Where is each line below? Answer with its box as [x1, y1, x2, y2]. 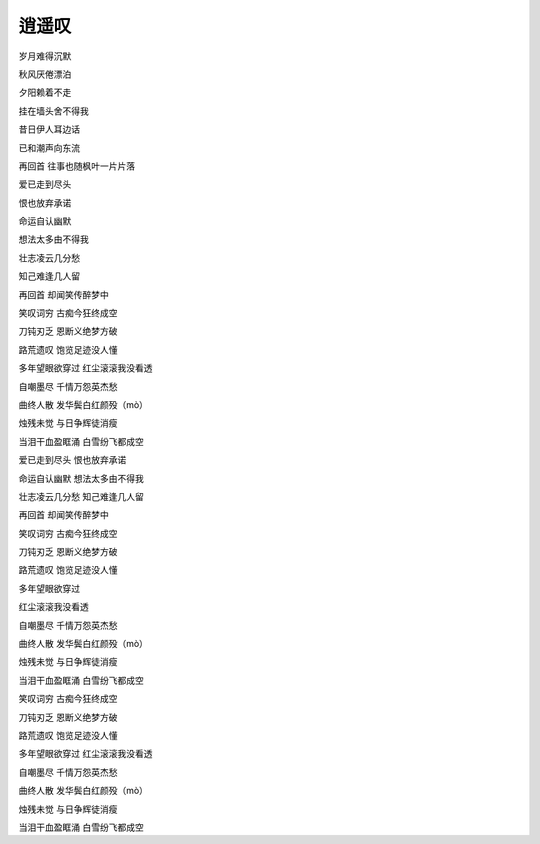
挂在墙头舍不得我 [18, 105, 89, 117]
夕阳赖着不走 [18, 86, 72, 99]
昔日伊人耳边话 [18, 123, 80, 135]
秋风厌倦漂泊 [18, 68, 72, 80]
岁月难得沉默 [18, 50, 72, 62]
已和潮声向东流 [18, 141, 80, 154]
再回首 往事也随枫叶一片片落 [18, 160, 135, 172]
